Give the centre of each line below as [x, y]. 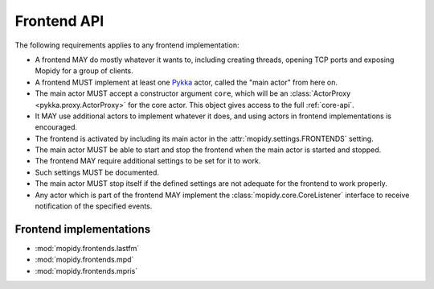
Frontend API [59, 21]
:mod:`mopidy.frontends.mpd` [84, 260]
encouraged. [56, 127]
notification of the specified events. [94, 206]
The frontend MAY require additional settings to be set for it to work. [148, 161]
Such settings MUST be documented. [97, 172]
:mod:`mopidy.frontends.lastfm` [87, 248]
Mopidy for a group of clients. [84, 71]
